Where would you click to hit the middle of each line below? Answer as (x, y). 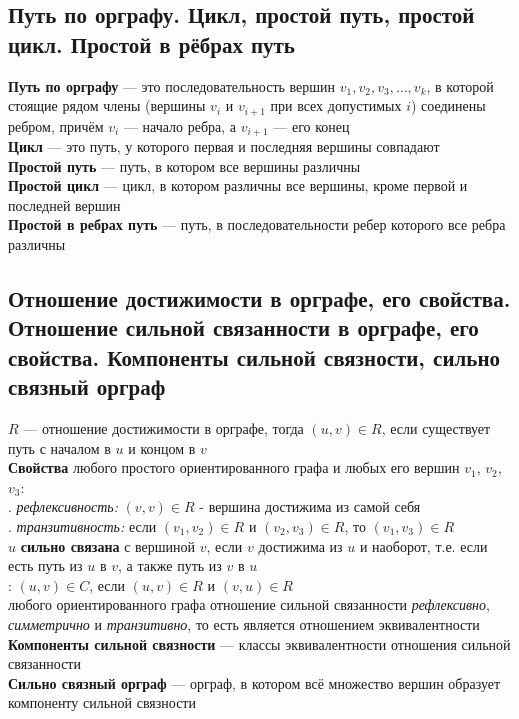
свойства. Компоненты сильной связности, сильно (254, 356)
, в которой (460, 85)
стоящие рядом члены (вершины (107, 105)
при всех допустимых (336, 105)
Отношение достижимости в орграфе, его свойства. (259, 298)
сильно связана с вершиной (108, 545)
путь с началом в (59, 447)
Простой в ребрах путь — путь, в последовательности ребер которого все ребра (257, 224)
